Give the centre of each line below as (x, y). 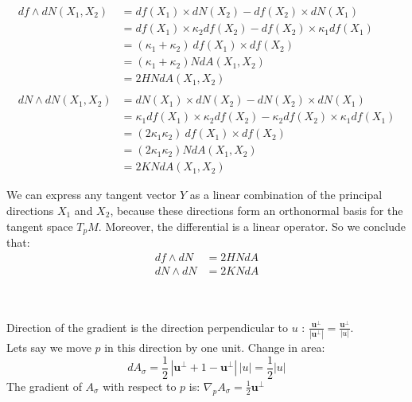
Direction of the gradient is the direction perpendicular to (148, 327)
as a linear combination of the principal (286, 195)
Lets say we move (49, 347)
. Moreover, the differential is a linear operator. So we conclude (252, 226)
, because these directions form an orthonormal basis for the (257, 210)
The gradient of (44, 386)
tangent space (40, 226)
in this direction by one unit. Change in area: (215, 347)
